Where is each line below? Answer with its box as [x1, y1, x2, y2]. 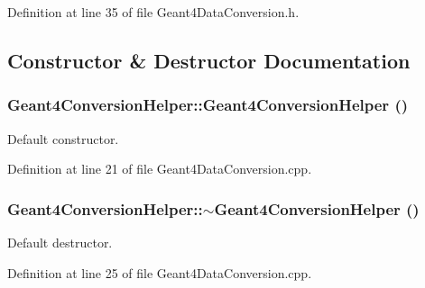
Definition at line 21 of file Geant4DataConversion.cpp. [7, 159, 312, 178]
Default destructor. [7, 233, 113, 251]
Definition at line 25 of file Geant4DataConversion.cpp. [7, 263, 312, 282]
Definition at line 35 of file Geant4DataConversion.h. [7, 3, 300, 21]
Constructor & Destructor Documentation [7, 46, 411, 74]
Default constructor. [7, 129, 119, 148]
